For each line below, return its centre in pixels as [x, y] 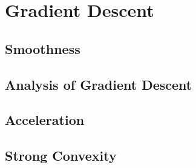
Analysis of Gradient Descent [99, 84]
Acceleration [45, 120]
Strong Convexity [61, 156]
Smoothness [43, 48]
